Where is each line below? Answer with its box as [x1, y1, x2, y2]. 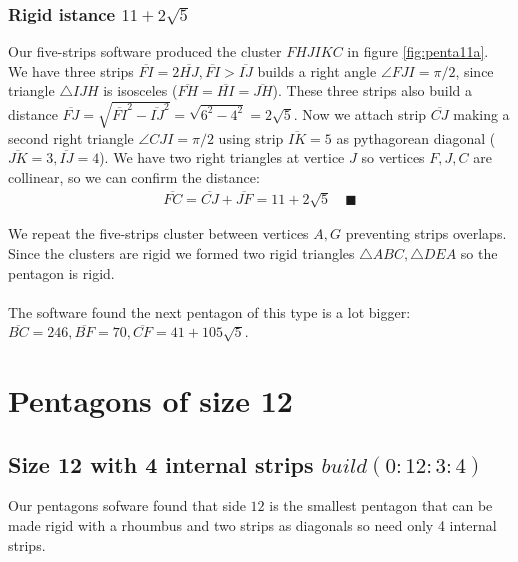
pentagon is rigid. [8, 262, 115, 283]
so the [460, 242, 498, 263]
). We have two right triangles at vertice [99, 147, 345, 168]
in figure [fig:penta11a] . [347, 41, 489, 62]
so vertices [361, 147, 425, 168]
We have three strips [8, 60, 134, 81]
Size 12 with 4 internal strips [8, 448, 314, 479]
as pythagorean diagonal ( [336, 127, 496, 148]
